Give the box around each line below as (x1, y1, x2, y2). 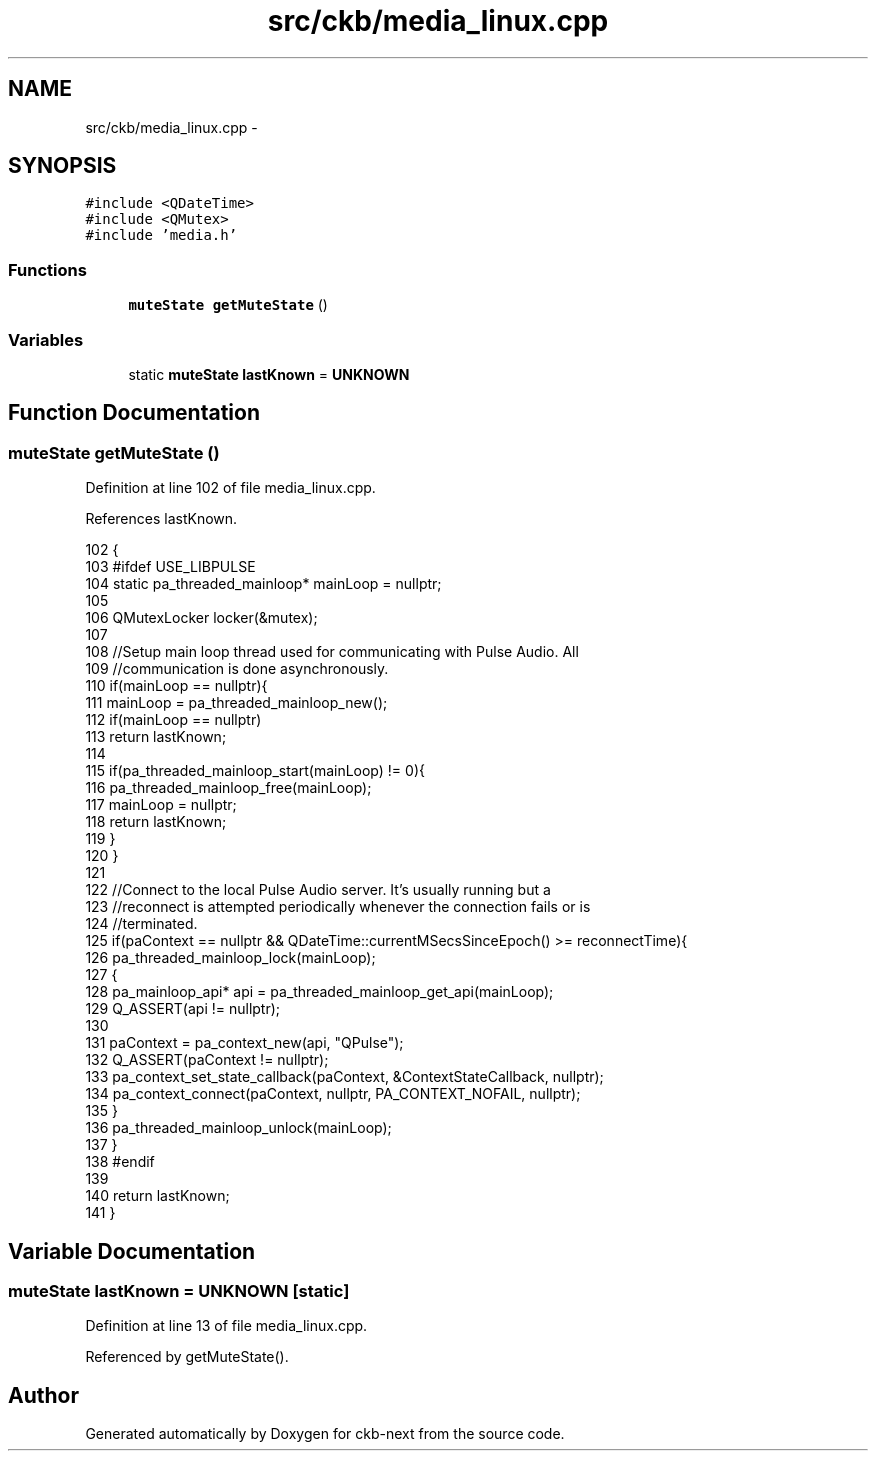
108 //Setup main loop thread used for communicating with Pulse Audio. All (85, 643, 579, 661)
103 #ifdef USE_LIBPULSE (85, 558, 256, 576)
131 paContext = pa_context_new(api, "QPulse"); (85, 1034, 404, 1052)
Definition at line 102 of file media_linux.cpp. (85, 479, 376, 497)
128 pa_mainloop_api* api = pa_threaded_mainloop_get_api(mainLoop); (85, 983, 554, 1001)
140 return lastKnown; (85, 1187, 230, 1205)
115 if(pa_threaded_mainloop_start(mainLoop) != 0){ (85, 762, 425, 780)
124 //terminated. (85, 915, 198, 933)
